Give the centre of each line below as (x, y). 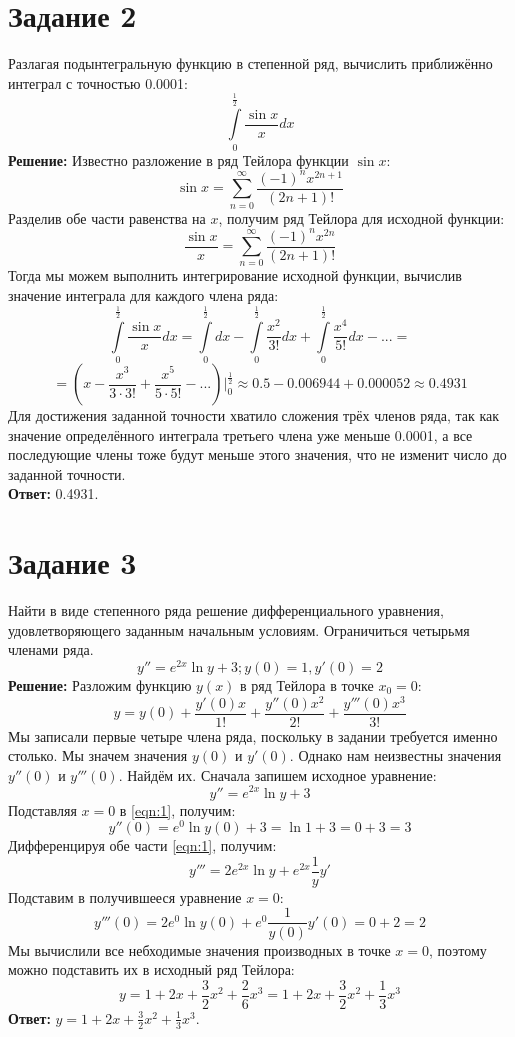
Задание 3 (72, 562)
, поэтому (458, 949)
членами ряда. (51, 649)
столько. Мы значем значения (98, 755)
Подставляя (42, 809)
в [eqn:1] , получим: (177, 809)
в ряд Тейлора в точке (307, 684)
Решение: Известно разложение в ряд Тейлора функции (178, 159)
